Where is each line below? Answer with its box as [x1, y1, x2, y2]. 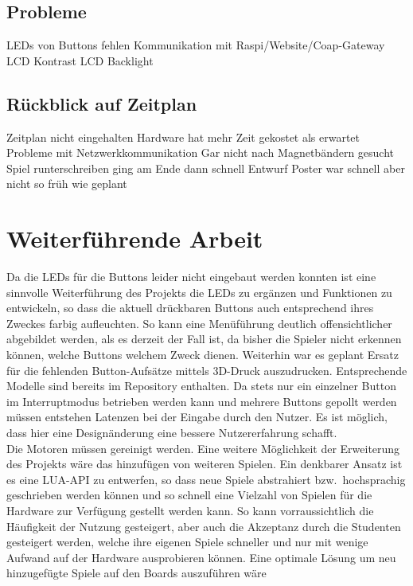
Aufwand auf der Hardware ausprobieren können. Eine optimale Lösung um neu [6, 549, 396, 565]
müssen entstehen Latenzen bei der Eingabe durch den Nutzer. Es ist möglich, [6, 408, 388, 425]
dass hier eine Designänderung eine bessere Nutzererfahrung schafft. [6, 424, 337, 441]
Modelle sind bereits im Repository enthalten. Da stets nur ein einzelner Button [6, 377, 396, 394]
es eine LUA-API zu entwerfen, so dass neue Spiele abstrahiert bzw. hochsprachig [6, 471, 406, 487]
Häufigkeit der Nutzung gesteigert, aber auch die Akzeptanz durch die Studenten [6, 518, 401, 534]
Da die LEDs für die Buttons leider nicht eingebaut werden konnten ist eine [6, 268, 376, 285]
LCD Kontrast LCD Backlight [6, 52, 154, 68]
